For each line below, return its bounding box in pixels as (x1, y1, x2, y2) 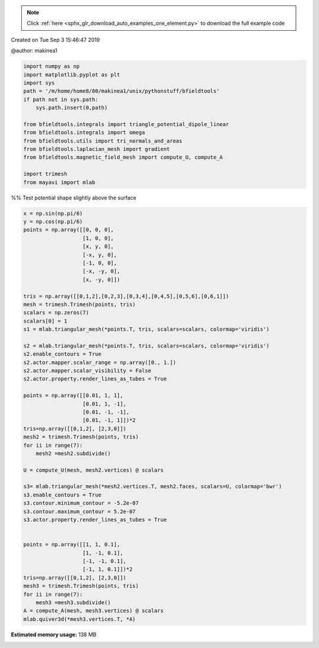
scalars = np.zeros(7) (23, 310, 89, 316)
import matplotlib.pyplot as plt (23, 71, 121, 78)
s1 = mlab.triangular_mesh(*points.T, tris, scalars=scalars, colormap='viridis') (23, 326, 270, 333)
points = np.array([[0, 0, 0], (23, 227, 115, 233)
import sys (23, 79, 55, 86)
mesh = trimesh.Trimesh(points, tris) (23, 301, 136, 308)
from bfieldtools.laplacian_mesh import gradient (23, 146, 170, 153)
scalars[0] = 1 (23, 317, 67, 324)
